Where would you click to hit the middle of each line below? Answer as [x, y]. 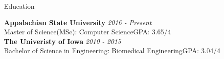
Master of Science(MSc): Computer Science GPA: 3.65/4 [88, 32]
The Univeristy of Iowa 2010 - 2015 [63, 41]
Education [19, 6]
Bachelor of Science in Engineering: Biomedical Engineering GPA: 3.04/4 [112, 51]
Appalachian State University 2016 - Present [78, 22]
